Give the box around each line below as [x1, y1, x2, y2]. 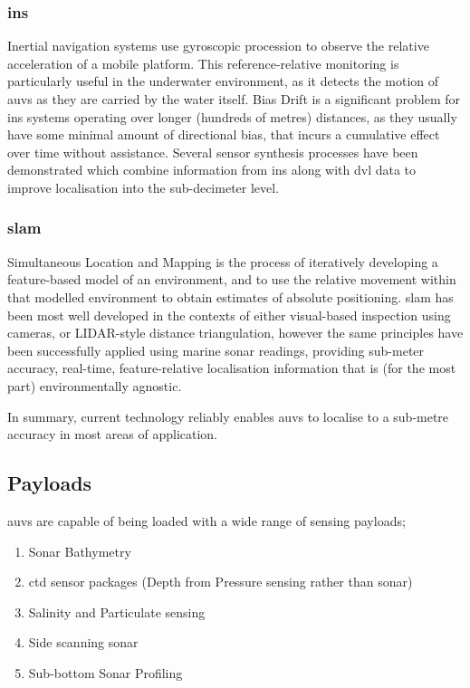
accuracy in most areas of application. [7, 425, 218, 444]
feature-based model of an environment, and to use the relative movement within [7, 270, 456, 289]
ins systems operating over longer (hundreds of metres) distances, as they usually [7, 107, 457, 126]
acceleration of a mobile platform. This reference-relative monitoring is [7, 53, 399, 72]
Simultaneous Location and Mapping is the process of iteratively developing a [7, 252, 438, 271]
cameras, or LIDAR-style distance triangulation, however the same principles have [7, 323, 464, 342]
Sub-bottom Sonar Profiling [28, 663, 183, 682]
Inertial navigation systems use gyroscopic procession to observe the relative [7, 36, 429, 55]
